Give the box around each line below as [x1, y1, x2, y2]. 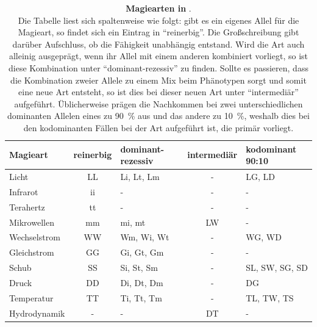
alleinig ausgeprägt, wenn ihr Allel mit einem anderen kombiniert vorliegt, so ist [9, 49, 308, 62]
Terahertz [9, 200, 45, 213]
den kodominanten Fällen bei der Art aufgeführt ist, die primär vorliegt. [23, 121, 294, 134]
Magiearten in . [126, 2, 191, 14]
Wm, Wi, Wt [120, 231, 169, 243]
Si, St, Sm [120, 261, 158, 274]
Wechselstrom [9, 231, 60, 243]
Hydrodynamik [9, 306, 65, 319]
